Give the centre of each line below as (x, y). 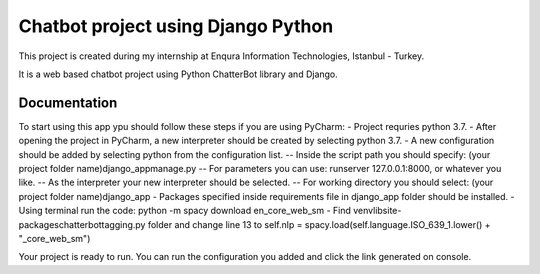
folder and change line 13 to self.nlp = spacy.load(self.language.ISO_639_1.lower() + (319, 224)
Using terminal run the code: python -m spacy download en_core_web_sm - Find (185, 211)
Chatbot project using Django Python (176, 26)
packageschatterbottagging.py (82, 224)
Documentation (68, 102)
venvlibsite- (377, 211)
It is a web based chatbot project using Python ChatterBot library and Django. (178, 74)
